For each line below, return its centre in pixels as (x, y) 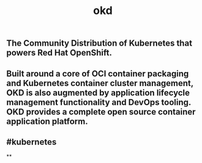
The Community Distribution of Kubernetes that (99, 43)
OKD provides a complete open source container (101, 111)
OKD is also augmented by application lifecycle (98, 92)
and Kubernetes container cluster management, (100, 83)
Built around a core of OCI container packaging (98, 74)
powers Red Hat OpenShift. (59, 53)
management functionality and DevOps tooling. (99, 102)
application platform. (47, 121)
